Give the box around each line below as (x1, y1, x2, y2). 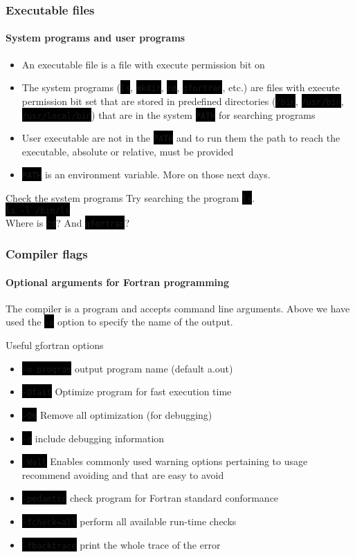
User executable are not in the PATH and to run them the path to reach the (21, 131, 340, 145)
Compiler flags (6, 245, 88, 262)
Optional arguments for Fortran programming (6, 274, 230, 289)
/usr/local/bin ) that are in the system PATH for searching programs (21, 107, 316, 122)
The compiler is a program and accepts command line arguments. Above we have (6, 301, 350, 315)
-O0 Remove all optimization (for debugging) (21, 407, 212, 422)
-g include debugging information (21, 431, 165, 445)
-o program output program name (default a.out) (21, 361, 233, 375)
